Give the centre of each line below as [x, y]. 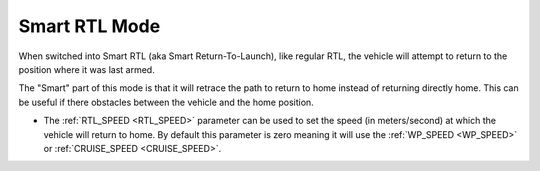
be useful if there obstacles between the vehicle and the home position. [166, 102]
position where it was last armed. [86, 69]
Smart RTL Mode [89, 26]
